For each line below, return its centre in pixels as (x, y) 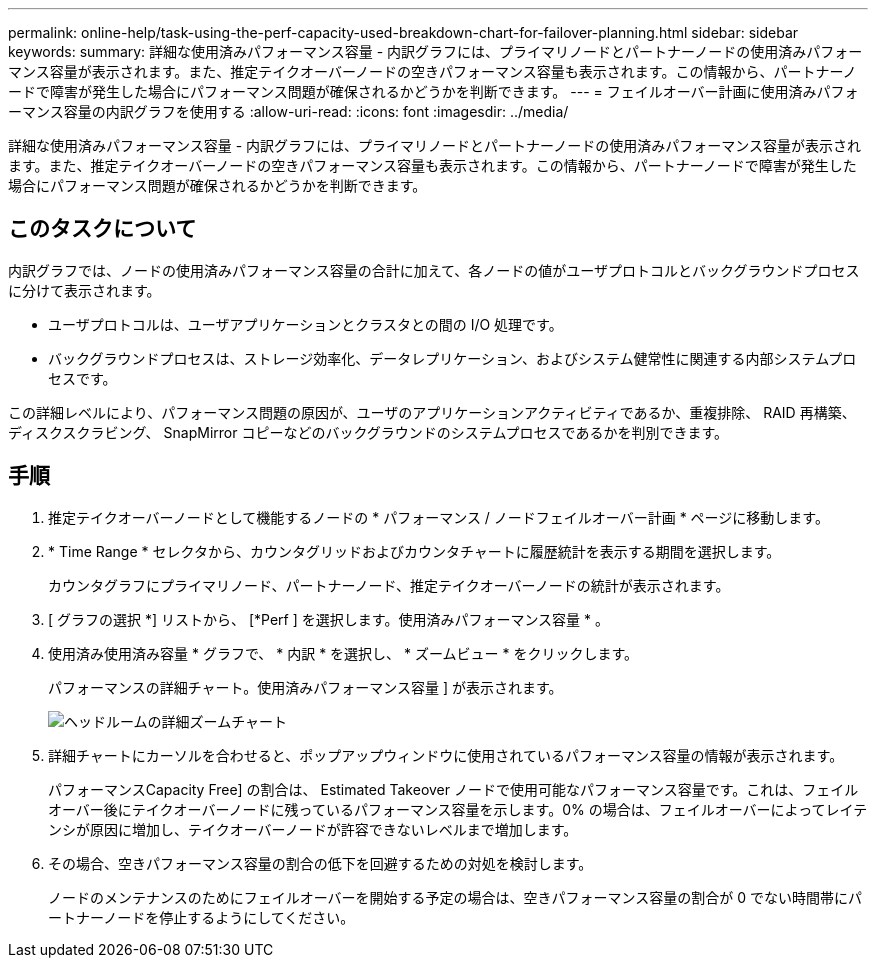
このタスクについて (102, 229)
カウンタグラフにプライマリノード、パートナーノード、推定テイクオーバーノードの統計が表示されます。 (389, 585)
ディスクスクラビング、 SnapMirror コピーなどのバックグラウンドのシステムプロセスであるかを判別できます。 (368, 432)
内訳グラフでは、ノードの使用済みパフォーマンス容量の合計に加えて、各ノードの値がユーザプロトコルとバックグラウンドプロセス (434, 270)
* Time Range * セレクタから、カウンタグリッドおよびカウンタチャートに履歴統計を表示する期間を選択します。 (414, 551)
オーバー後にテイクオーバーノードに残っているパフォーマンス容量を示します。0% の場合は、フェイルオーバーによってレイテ (458, 809)
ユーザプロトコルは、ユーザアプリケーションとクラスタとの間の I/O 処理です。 (305, 324)
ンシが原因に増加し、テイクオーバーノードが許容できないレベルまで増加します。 (313, 829)
